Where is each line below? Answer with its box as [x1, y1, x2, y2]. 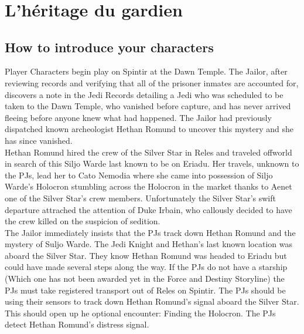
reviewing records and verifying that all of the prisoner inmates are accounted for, [5, 76, 299, 89]
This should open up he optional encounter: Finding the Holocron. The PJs [5, 306, 276, 319]
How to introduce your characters [5, 38, 214, 56]
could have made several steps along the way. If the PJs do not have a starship [5, 261, 288, 273]
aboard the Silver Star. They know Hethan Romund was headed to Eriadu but [5, 249, 287, 261]
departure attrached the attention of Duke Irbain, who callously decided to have [5, 203, 292, 215]
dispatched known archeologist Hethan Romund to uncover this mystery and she [5, 123, 294, 135]
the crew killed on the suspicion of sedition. [5, 215, 160, 227]
